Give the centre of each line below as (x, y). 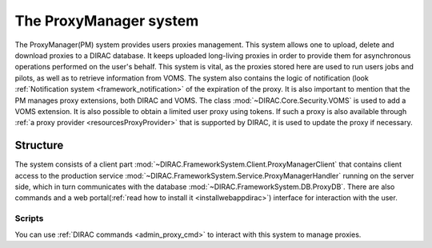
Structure (39, 146)
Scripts (29, 218)
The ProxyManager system (107, 21)
